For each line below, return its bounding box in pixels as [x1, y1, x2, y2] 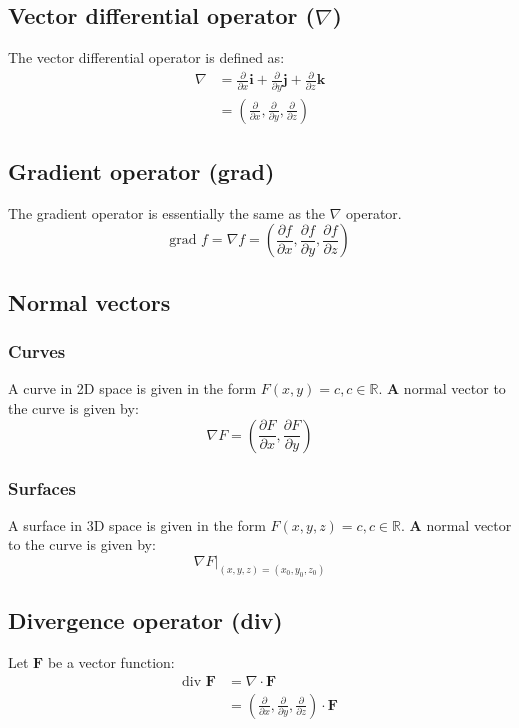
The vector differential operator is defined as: [8, 47, 285, 68]
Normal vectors [8, 286, 171, 317]
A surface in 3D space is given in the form [8, 514, 266, 535]
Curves [8, 339, 66, 364]
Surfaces [8, 475, 76, 500]
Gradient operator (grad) [8, 156, 275, 187]
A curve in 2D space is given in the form [8, 378, 257, 399]
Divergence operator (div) [8, 605, 283, 636]
